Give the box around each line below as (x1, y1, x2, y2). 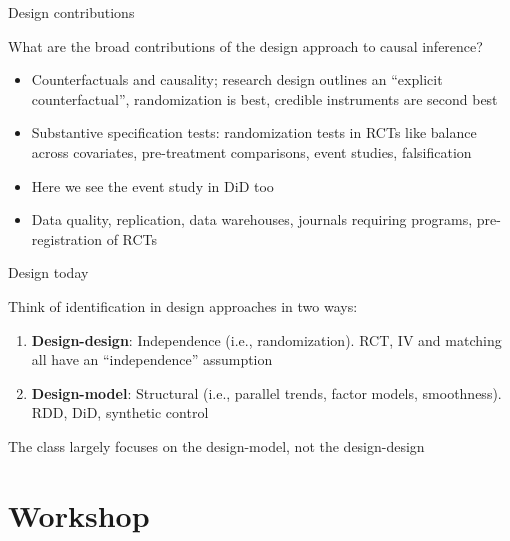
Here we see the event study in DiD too (31, 175, 274, 196)
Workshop (8, 494, 150, 535)
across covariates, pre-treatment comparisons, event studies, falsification (31, 141, 472, 162)
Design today (8, 262, 89, 283)
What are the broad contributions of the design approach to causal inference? (8, 35, 483, 56)
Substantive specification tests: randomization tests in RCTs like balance (31, 122, 477, 143)
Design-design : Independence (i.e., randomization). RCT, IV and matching (31, 329, 502, 350)
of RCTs (106, 228, 158, 249)
